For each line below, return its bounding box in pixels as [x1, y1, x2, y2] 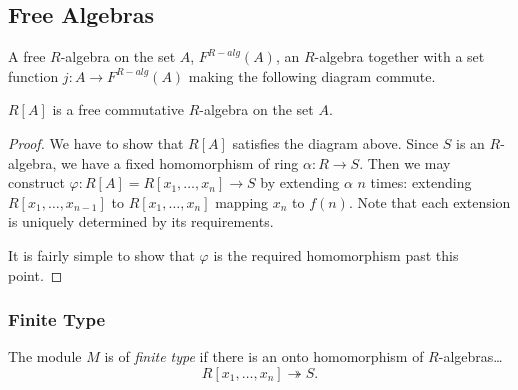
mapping [215, 191, 269, 212]
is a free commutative [52, 99, 184, 120]
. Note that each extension [348, 191, 511, 212]
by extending [260, 172, 340, 193]
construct [8, 172, 65, 193]
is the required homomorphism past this [213, 244, 459, 265]
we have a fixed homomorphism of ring [60, 152, 299, 173]
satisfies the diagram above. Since [232, 132, 439, 153]
